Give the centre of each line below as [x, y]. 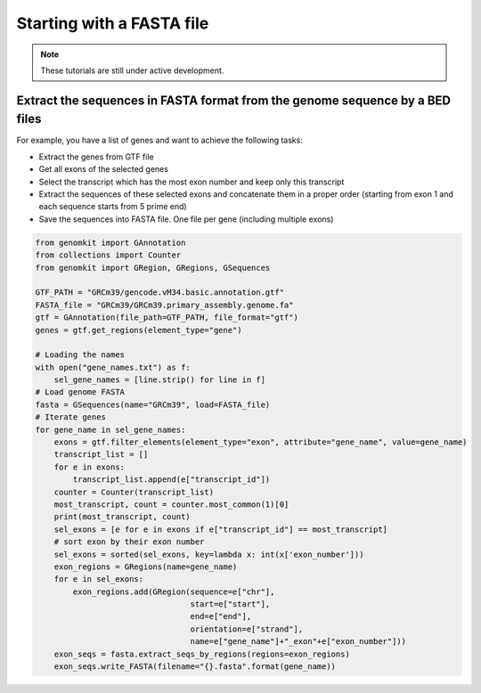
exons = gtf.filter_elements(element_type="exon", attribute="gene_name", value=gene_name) [261, 442]
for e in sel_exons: [99, 579]
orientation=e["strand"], [247, 629]
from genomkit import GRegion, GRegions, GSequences [153, 268]
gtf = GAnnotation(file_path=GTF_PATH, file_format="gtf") [167, 318]
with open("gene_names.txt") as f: [113, 367]
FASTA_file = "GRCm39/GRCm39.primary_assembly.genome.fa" [164, 305]
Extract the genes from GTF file [97, 157]
